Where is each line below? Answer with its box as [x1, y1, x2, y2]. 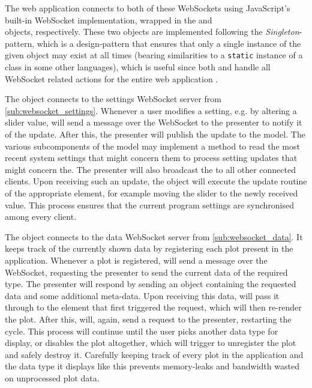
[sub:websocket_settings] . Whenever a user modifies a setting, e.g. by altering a [5, 104, 297, 117]
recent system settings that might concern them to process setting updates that [5, 151, 298, 164]
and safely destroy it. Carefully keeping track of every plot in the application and [5, 348, 304, 360]
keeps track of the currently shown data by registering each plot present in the [5, 242, 293, 255]
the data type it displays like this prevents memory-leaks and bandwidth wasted [5, 360, 299, 372]
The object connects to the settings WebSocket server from [5, 92, 221, 105]
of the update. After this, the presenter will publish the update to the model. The [5, 128, 305, 140]
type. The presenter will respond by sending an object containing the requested [5, 277, 296, 290]
